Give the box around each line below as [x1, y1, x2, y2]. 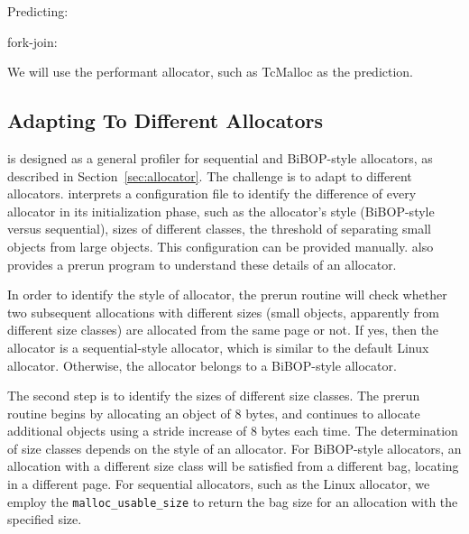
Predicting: [7, 2, 69, 20]
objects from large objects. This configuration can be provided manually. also [7, 236, 434, 255]
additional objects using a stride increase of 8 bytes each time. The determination [7, 421, 458, 440]
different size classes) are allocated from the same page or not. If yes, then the [7, 320, 439, 339]
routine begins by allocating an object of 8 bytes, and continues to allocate [7, 403, 420, 422]
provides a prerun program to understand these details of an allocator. [7, 254, 397, 273]
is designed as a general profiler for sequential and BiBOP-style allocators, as [7, 148, 433, 167]
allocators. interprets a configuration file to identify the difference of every [7, 184, 417, 203]
